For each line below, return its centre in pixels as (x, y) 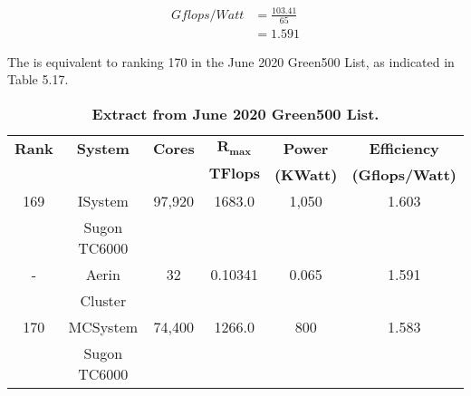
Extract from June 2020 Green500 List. (235, 114)
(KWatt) (306, 175)
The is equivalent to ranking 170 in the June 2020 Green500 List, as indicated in (231, 61)
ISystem (103, 201)
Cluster (103, 301)
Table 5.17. (38, 79)
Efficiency (404, 149)
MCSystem (103, 327)
